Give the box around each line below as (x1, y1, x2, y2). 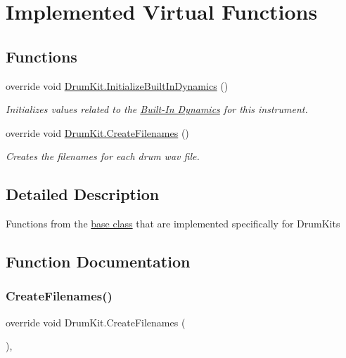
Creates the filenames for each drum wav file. (6, 149, 200, 164)
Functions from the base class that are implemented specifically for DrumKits (6, 216, 340, 231)
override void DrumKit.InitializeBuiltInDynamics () (6, 78, 229, 93)
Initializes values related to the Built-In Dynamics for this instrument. (6, 102, 308, 117)
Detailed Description (6, 183, 160, 205)
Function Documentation (6, 251, 191, 272)
